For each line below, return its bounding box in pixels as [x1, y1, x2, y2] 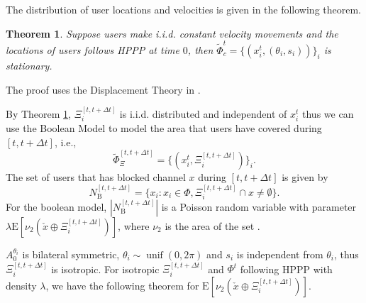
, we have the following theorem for [45, 277, 199, 292]
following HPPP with [240, 261, 333, 276]
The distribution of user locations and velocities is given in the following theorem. [6, 2, 362, 16]
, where [118, 219, 150, 233]
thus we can [302, 106, 354, 121]
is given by [282, 170, 328, 184]
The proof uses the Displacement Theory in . [6, 82, 201, 97]
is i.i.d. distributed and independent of [119, 106, 287, 121]
